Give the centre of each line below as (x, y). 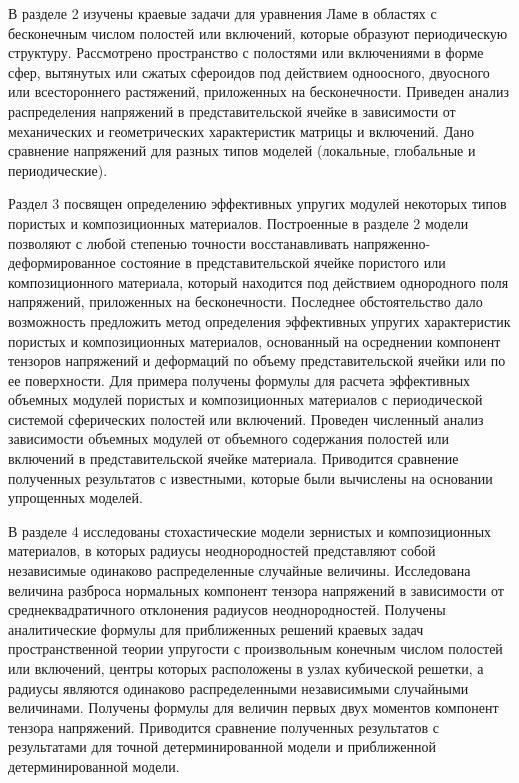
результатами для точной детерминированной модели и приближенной (222, 746)
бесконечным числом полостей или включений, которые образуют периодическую (258, 32)
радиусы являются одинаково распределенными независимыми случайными (238, 687)
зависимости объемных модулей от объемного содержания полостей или (228, 438)
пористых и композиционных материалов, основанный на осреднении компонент (254, 340)
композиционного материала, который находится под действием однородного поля (258, 281)
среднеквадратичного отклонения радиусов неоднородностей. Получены (227, 609)
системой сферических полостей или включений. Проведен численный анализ (246, 418)
